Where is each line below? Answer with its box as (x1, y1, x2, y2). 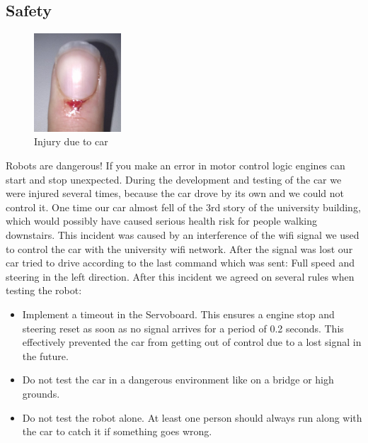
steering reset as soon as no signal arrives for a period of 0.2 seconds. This (22, 320, 344, 335)
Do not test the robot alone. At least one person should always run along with (22, 410, 362, 425)
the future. (22, 348, 69, 363)
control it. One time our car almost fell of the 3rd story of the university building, (6, 199, 361, 214)
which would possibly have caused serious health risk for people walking (6, 213, 318, 228)
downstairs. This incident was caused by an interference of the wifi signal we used (6, 228, 360, 242)
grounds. (22, 386, 60, 400)
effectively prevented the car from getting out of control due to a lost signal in (22, 335, 362, 349)
